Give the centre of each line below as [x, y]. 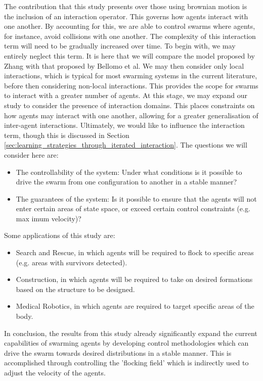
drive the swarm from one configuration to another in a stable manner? [126, 182]
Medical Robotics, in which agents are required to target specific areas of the [135, 306]
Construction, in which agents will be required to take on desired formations [134, 279]
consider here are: [31, 154]
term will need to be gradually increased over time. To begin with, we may [120, 46]
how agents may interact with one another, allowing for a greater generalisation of [131, 115]
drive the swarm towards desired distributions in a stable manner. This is [118, 352]
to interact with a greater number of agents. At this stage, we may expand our [126, 95]
